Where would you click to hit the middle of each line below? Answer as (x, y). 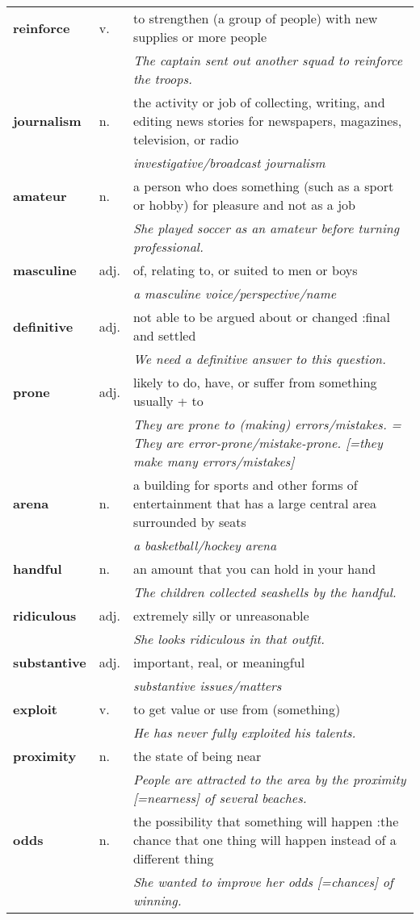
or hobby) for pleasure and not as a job (244, 205)
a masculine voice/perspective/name (235, 293)
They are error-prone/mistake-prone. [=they (258, 443)
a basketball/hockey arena (205, 545)
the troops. (162, 79)
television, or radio (186, 139)
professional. (168, 247)
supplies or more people (200, 37)
